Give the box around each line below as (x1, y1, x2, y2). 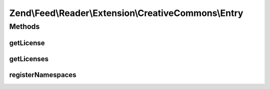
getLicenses (9, 54, 49, 63)
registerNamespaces (9, 70, 77, 79)
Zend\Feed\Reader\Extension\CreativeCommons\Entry (9, 7, 243, 18)
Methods (9, 22, 40, 31)
